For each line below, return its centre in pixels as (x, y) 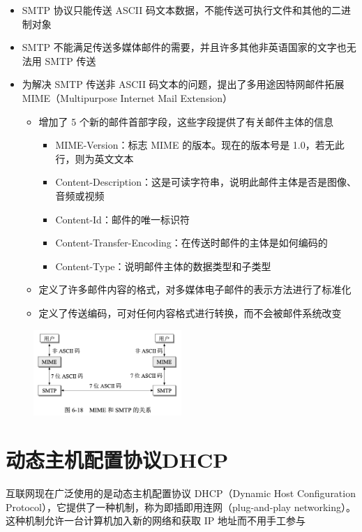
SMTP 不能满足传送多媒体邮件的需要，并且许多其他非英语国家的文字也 (184, 47)
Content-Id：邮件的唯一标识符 (122, 219)
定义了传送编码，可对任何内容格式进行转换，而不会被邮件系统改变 (190, 312)
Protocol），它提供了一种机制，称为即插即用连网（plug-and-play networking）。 (181, 507)
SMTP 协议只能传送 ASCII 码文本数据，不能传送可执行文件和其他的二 (181, 10)
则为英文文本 (104, 158)
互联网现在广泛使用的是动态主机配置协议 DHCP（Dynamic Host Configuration (181, 493)
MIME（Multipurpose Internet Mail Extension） (127, 97)
